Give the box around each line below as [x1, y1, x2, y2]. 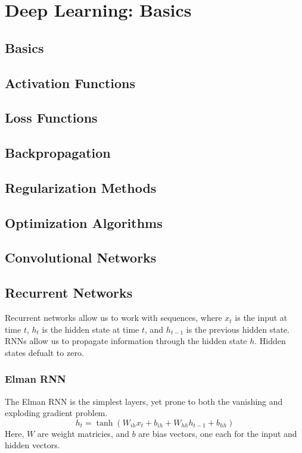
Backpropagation [5, 143, 111, 162]
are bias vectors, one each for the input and [138, 427, 297, 439]
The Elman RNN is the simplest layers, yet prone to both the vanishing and [5, 395, 283, 407]
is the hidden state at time [42, 323, 139, 335]
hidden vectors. [5, 439, 60, 451]
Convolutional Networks [5, 248, 157, 267]
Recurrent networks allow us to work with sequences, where [5, 311, 222, 324]
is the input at [235, 311, 288, 324]
